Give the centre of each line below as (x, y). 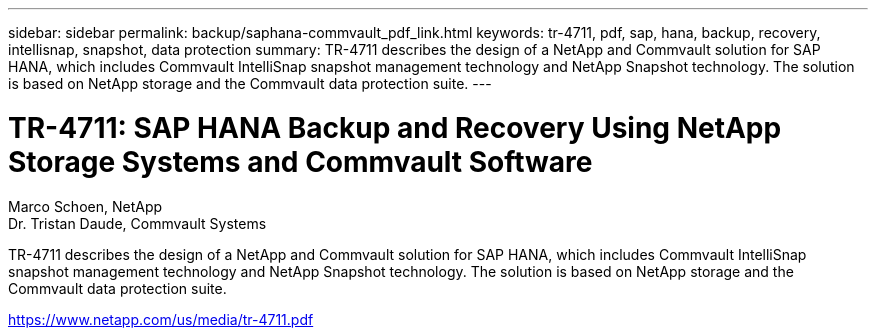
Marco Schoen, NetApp (85, 206)
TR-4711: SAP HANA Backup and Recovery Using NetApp (395, 127)
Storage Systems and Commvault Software (300, 161)
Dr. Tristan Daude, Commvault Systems (137, 223)
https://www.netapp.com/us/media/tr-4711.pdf (161, 319)
